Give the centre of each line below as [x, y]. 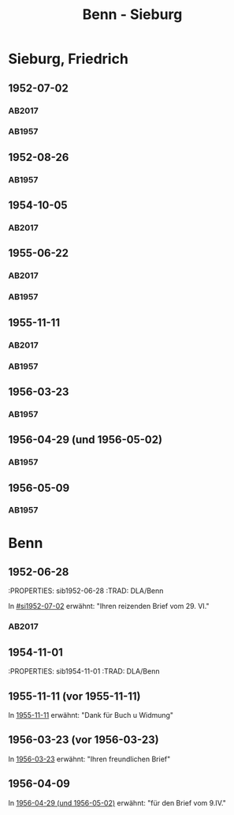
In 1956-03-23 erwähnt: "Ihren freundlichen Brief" [89, 759]
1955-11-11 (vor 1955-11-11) [74, 696]
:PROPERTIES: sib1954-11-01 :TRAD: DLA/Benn [84, 671]
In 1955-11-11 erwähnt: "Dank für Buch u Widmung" [91, 715]
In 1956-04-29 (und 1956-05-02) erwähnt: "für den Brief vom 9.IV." [117, 802]
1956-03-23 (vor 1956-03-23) [84, 740]
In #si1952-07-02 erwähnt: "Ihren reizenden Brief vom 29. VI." [109, 607]
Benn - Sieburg [132, 15]
